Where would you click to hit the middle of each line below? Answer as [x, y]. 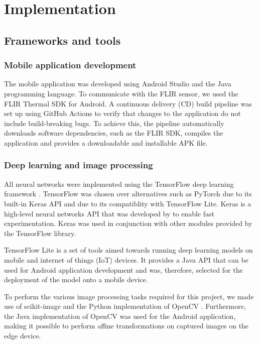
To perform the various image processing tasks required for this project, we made [129, 296]
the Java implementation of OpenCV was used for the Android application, [120, 316]
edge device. [23, 336]
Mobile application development [70, 65]
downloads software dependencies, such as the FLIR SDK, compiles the [114, 133]
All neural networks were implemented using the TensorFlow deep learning [119, 184]
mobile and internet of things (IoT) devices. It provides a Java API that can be [126, 259]
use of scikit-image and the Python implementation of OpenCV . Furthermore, [125, 306]
